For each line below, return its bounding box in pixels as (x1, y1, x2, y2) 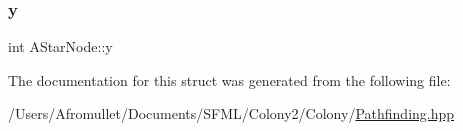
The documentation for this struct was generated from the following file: (8, 69, 451, 90)
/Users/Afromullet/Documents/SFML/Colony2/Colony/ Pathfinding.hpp (8, 103, 455, 124)
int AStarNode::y (8, 36, 113, 57)
